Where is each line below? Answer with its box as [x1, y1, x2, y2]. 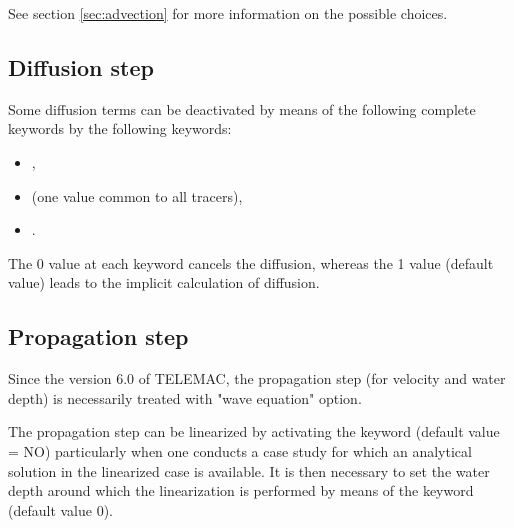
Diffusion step [8, 51, 154, 82]
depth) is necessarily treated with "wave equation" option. [8, 387, 362, 408]
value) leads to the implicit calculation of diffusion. [8, 272, 320, 293]
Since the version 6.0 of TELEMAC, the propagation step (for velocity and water [8, 368, 506, 389]
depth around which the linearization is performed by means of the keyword [8, 480, 474, 501]
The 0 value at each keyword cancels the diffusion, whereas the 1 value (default [8, 252, 494, 273]
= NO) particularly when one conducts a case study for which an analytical [8, 440, 472, 461]
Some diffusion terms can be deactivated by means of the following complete [8, 98, 476, 119]
